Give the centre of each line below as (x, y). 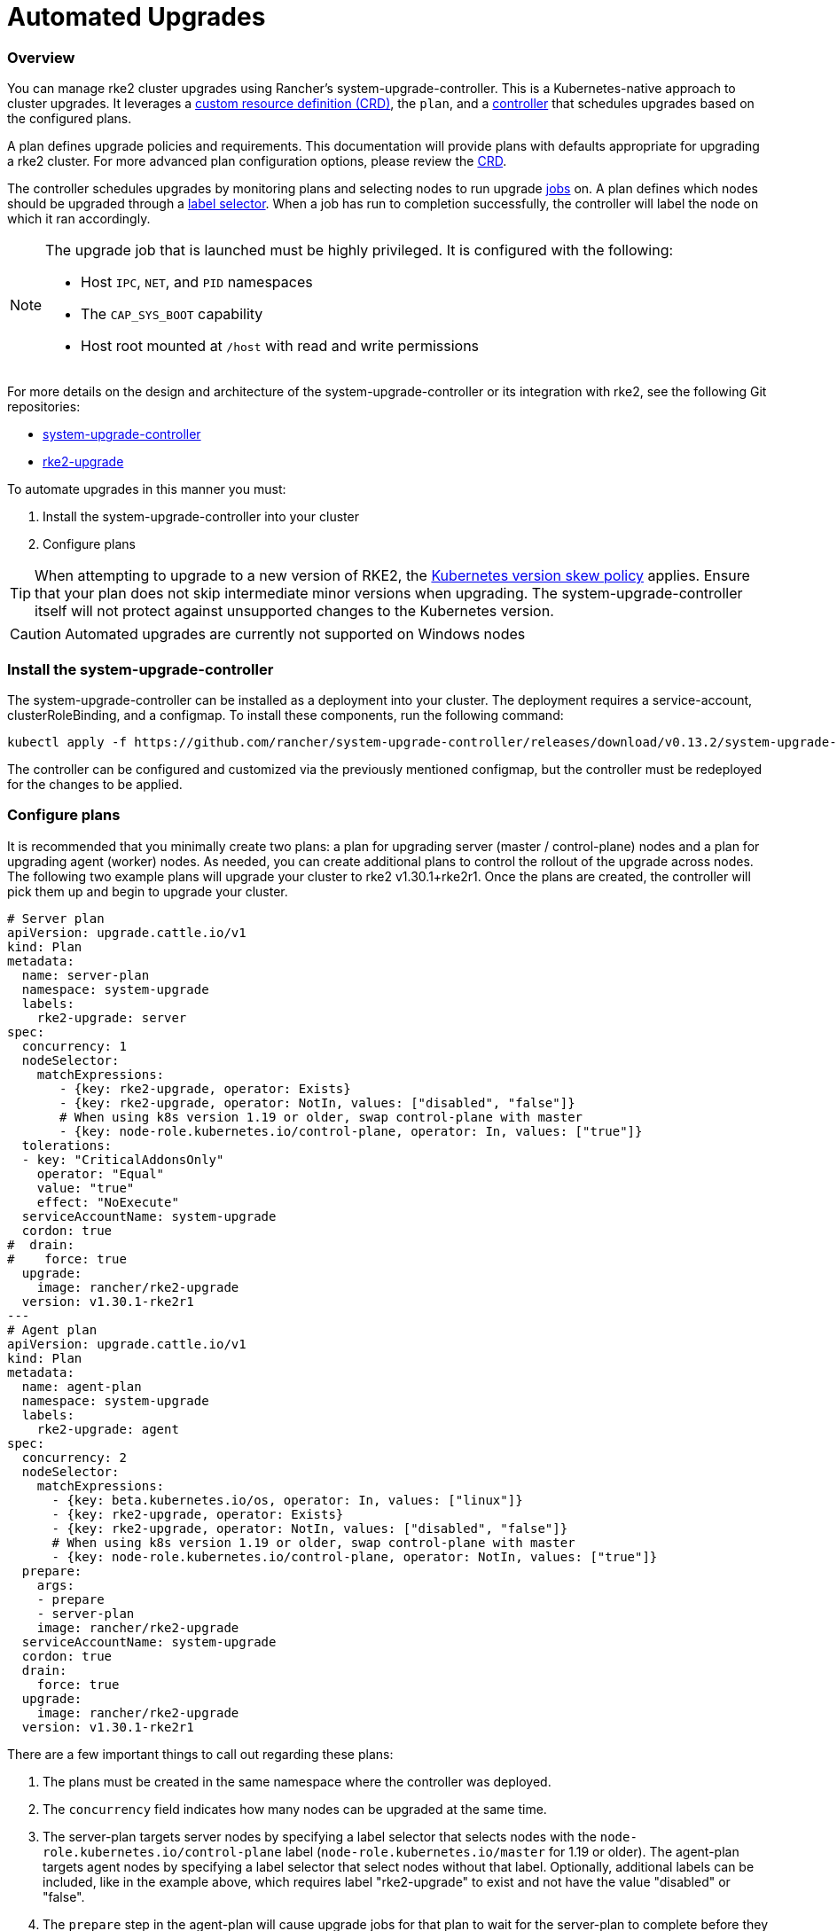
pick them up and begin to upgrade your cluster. (148, 891)
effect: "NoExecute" (108, 1202)
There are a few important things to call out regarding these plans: (200, 1754)
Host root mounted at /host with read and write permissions (280, 346)
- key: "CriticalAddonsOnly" (123, 1159)
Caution (36, 634)
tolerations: (67, 1145)
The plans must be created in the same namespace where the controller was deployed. (297, 1781)
